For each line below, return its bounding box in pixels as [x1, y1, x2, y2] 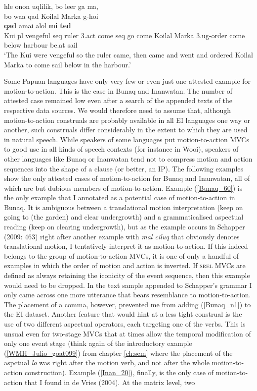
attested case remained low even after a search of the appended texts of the [4, 95, 232, 106]
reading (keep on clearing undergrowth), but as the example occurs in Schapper [4, 222, 245, 232]
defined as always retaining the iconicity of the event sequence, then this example [4, 270, 250, 280]
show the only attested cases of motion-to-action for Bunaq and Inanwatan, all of [4, 173, 250, 183]
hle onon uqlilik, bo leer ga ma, [4, 1, 99, 11]
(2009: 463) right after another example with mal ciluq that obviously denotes [4, 231, 240, 241]
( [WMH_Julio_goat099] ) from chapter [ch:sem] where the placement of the [4, 347, 233, 358]
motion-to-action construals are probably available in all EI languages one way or [4, 114, 250, 125]
